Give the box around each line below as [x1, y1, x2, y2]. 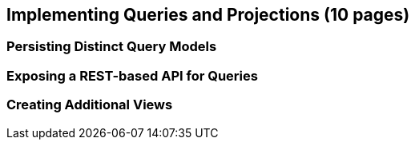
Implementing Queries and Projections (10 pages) [6, 5, 410, 25]
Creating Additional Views [6, 97, 173, 113]
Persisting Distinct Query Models [6, 38, 217, 55]
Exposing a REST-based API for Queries [6, 67, 258, 84]
